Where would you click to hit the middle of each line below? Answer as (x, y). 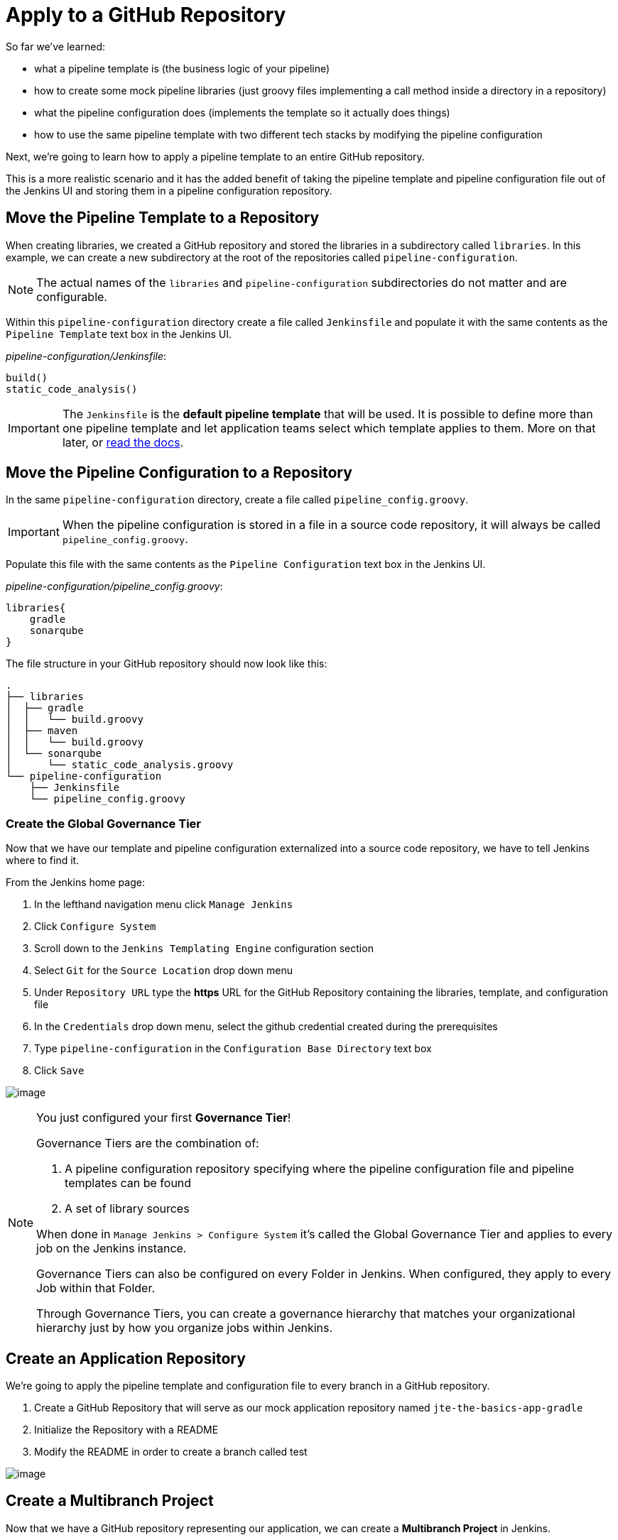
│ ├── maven (42, 731)
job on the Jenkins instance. (112, 1249)
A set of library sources (127, 1209)
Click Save (59, 1071)
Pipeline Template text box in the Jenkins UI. (119, 334)
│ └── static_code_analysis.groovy (120, 765)
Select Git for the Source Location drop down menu (164, 971)
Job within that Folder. (96, 1288)
